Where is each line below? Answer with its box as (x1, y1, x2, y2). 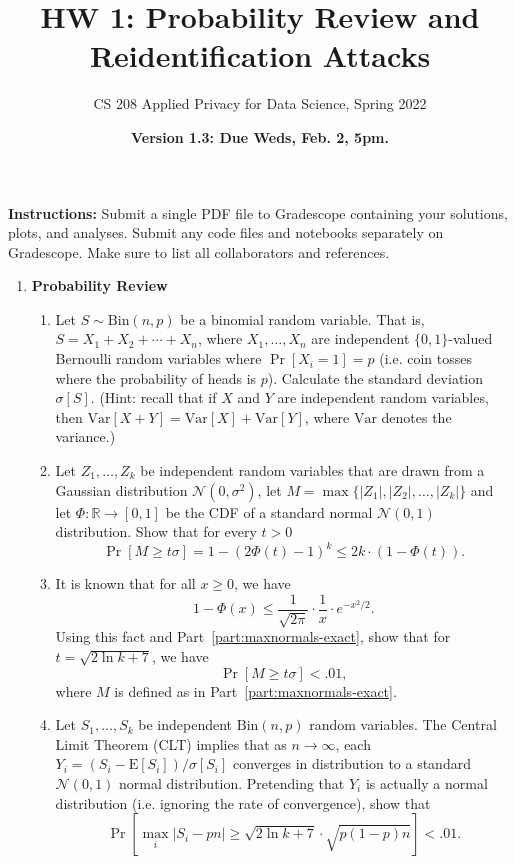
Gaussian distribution (55, 479, 188, 500)
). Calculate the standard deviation (267, 367, 484, 388)
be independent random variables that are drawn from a (140, 460, 485, 481)
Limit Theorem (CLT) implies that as (55, 733, 287, 754)
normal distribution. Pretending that (119, 772, 345, 793)
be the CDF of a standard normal (165, 501, 373, 522)
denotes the (381, 406, 452, 427)
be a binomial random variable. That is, (180, 308, 425, 329)
